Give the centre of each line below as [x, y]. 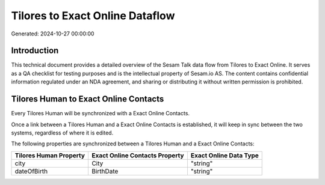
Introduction [35, 51]
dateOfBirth [31, 171]
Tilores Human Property [50, 155]
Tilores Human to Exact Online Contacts [88, 99]
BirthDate [105, 171]
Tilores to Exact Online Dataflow [93, 16]
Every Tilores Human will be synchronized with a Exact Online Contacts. [100, 114]
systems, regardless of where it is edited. [62, 133]
